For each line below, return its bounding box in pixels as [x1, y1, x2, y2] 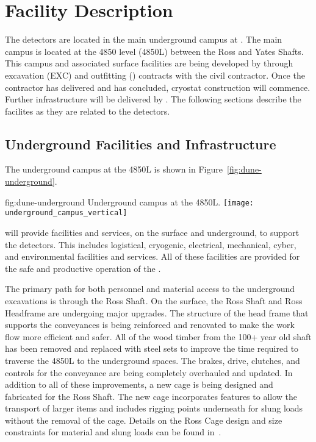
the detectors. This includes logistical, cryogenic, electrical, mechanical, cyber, [5, 238, 296, 251]
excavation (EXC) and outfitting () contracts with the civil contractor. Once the [5, 68, 305, 81]
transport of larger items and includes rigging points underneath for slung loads [5, 402, 303, 415]
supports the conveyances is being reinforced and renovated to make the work [5, 318, 295, 331]
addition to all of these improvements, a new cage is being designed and [5, 378, 273, 391]
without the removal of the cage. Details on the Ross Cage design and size [5, 413, 282, 426]
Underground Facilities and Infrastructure [5, 134, 276, 153]
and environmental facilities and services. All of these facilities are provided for [5, 250, 300, 263]
